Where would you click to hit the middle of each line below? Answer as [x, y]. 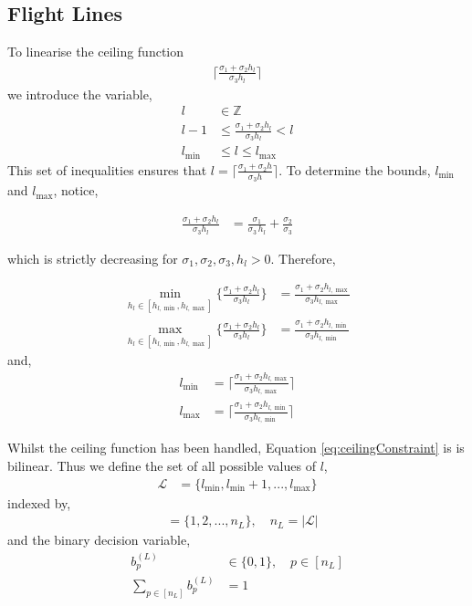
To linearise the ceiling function [96, 52]
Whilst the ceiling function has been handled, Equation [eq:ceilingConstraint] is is [236, 448]
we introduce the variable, [80, 94]
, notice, [76, 190]
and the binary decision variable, [99, 540]
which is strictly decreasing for [93, 258]
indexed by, [39, 502]
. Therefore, [303, 258]
